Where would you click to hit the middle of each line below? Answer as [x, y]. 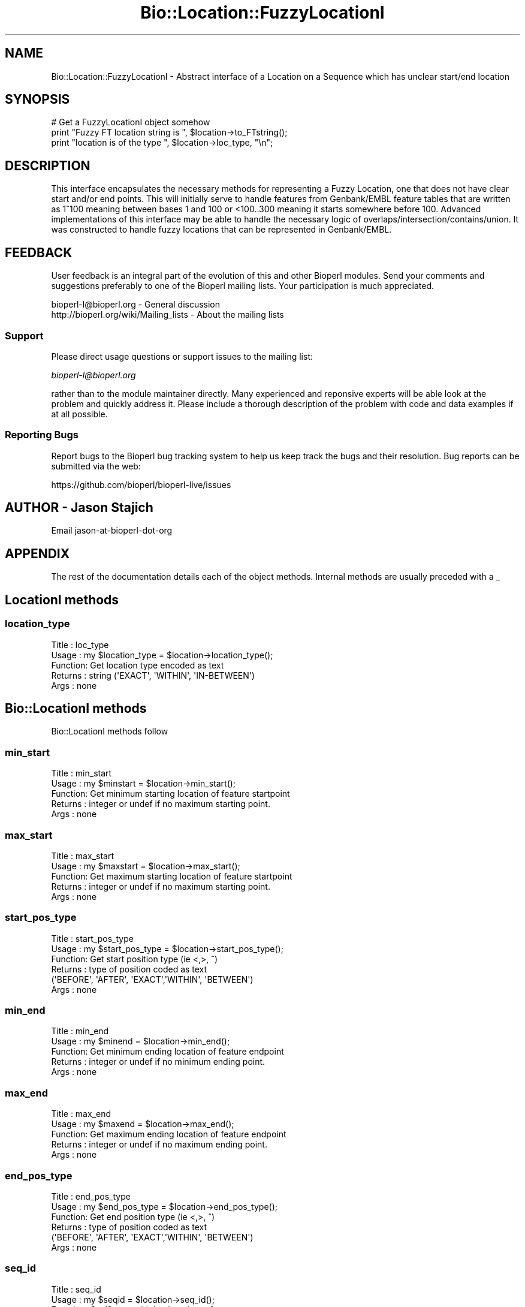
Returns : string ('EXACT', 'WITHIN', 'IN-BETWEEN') [153, 675]
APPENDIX [37, 553]
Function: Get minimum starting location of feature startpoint [171, 794]
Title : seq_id [76, 1289]
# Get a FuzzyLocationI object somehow [131, 122]
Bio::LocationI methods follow [110, 731]
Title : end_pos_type [91, 1196]
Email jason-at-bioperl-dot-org [112, 531]
